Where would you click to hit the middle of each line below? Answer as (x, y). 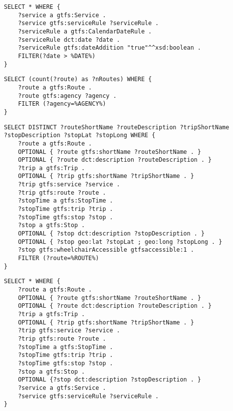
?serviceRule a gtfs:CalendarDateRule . (85, 31)
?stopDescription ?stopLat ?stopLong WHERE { (80, 135)
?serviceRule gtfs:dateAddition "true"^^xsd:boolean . (109, 48)
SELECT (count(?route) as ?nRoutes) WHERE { (78, 79)
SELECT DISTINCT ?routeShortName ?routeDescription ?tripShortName (117, 127)
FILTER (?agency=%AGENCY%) (62, 104)
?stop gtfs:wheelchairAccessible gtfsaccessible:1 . (106, 250)
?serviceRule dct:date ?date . (69, 40)
